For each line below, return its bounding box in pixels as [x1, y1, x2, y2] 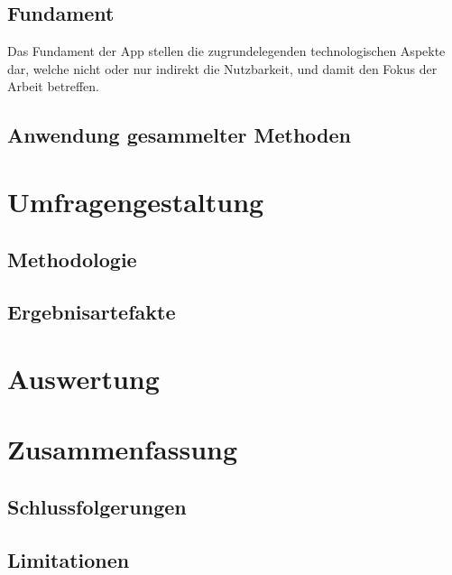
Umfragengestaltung [7, 182, 264, 219]
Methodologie [7, 245, 137, 273]
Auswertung [7, 359, 160, 396]
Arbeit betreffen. [7, 77, 99, 96]
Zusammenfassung [7, 431, 238, 468]
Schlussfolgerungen [7, 492, 187, 520]
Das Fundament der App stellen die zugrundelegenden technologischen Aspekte [7, 42, 446, 60]
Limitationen [7, 545, 130, 573]
